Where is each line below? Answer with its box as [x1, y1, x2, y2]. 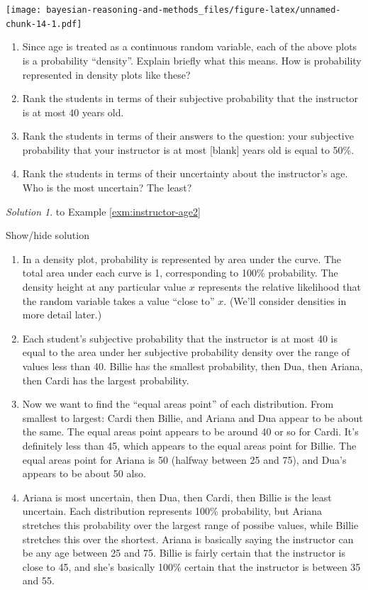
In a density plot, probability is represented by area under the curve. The [22, 251, 342, 266]
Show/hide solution [6, 228, 89, 243]
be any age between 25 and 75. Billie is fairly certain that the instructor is [22, 545, 345, 560]
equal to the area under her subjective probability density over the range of [22, 345, 350, 360]
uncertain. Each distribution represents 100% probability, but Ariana [22, 503, 323, 518]
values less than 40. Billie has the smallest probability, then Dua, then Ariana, [22, 359, 363, 373]
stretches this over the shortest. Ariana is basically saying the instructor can [22, 531, 354, 546]
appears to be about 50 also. [22, 466, 146, 481]
